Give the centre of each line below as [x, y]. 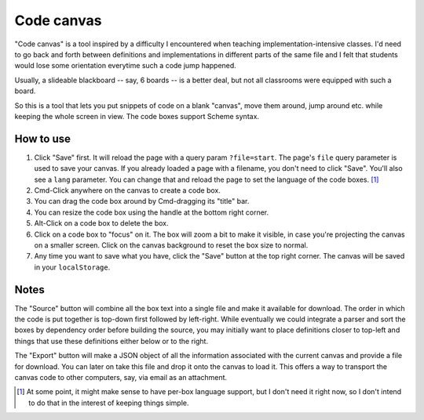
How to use [42, 138]
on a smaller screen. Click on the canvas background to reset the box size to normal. [171, 245]
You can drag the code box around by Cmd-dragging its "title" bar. [142, 201]
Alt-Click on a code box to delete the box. [101, 223]
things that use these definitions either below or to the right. [111, 341]
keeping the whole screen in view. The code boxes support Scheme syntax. [137, 116]
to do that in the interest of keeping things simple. [109, 403]
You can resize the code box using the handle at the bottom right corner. [152, 212]
